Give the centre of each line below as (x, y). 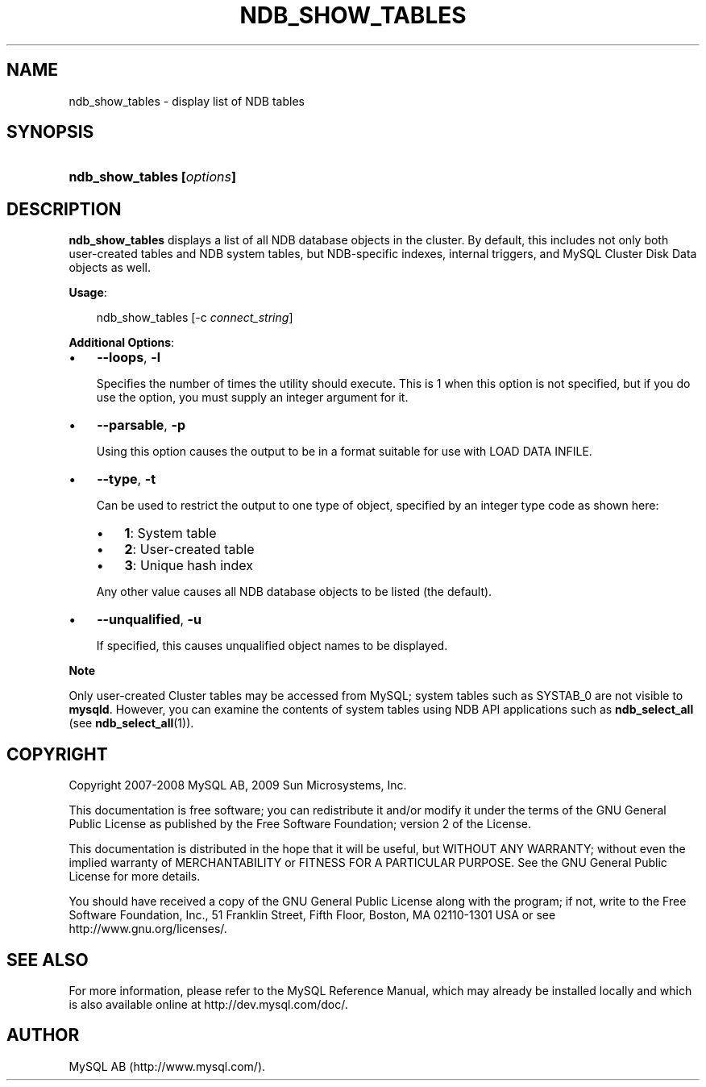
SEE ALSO (48, 960)
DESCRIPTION (64, 209)
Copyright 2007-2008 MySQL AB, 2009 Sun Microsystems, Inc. (238, 785)
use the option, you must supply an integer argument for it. (252, 398)
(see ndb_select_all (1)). (131, 723)
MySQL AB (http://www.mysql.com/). (167, 1066)
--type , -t (127, 479)
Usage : (88, 293)
